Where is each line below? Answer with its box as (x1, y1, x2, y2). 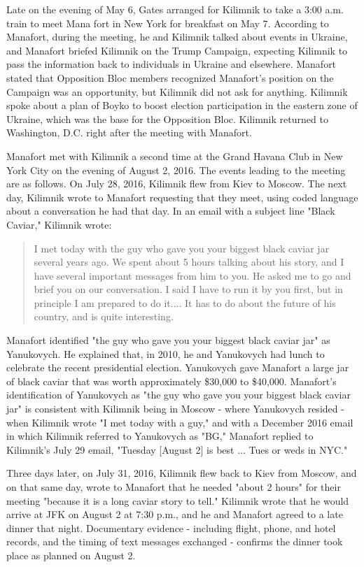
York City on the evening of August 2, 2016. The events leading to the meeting (6, 162, 346, 177)
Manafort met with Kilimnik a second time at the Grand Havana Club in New (6, 148, 343, 163)
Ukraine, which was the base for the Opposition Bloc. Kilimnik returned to (6, 111, 328, 126)
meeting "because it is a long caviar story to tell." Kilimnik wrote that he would (6, 493, 349, 508)
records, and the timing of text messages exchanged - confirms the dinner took (6, 534, 343, 549)
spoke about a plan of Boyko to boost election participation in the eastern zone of (6, 98, 358, 113)
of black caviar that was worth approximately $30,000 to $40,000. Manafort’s (6, 373, 337, 388)
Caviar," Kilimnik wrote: (6, 217, 112, 231)
